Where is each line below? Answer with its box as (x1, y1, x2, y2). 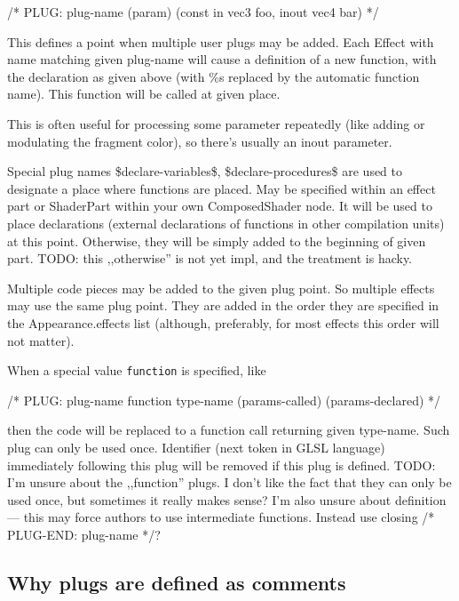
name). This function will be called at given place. (7, 84, 281, 103)
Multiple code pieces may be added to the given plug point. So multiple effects (7, 278, 435, 297)
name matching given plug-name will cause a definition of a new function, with (7, 50, 437, 68)
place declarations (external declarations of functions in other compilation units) (7, 213, 445, 232)
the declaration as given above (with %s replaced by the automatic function (7, 67, 420, 85)
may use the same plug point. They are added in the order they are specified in (7, 296, 439, 315)
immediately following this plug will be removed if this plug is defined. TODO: (7, 455, 436, 474)
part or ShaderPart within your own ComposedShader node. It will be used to (7, 196, 432, 215)
